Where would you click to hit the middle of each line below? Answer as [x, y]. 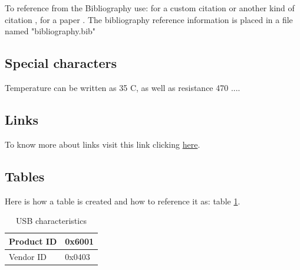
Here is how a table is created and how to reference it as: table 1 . [123, 201]
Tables [25, 176]
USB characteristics [51, 221]
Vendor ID [28, 256]
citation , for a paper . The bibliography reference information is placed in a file [149, 19]
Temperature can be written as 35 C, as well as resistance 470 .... [123, 87]
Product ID [33, 241]
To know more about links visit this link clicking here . [103, 144]
